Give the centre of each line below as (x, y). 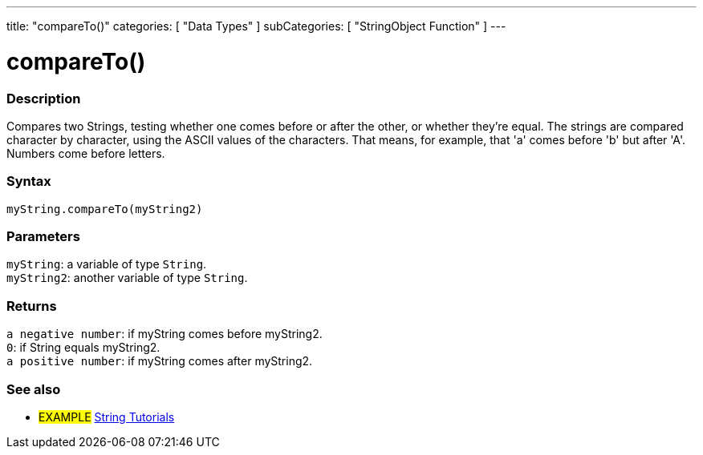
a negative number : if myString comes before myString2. (165, 334)
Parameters (43, 236)
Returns (32, 306)
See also (34, 389)
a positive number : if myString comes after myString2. (160, 361)
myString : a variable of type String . (107, 264)
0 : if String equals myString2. (83, 348)
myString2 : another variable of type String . (127, 278)
